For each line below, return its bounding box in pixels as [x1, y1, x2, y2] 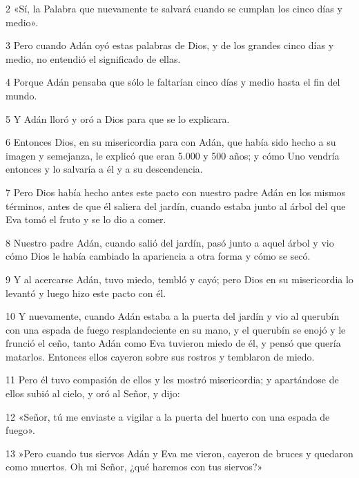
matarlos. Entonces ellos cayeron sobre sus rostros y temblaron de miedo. [6, 349, 315, 363]
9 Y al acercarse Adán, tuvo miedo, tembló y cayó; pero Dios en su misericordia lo [6, 271, 353, 286]
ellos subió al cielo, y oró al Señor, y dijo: [6, 386, 180, 401]
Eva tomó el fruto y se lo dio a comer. [6, 212, 166, 227]
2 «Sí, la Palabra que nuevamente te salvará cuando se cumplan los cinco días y [6, 1, 342, 15]
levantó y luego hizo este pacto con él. [6, 285, 166, 300]
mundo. [6, 88, 37, 102]
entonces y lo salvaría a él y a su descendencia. [6, 162, 203, 176]
